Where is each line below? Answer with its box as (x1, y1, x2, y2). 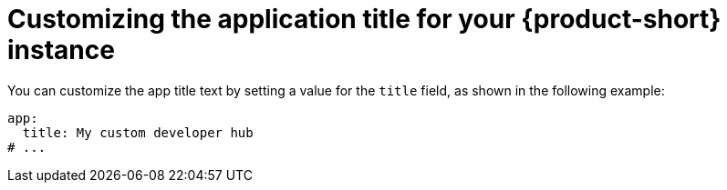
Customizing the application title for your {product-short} (7, 4, 722, 35)
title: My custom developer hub (22, 125, 254, 140)
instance (7, 35, 115, 65)
